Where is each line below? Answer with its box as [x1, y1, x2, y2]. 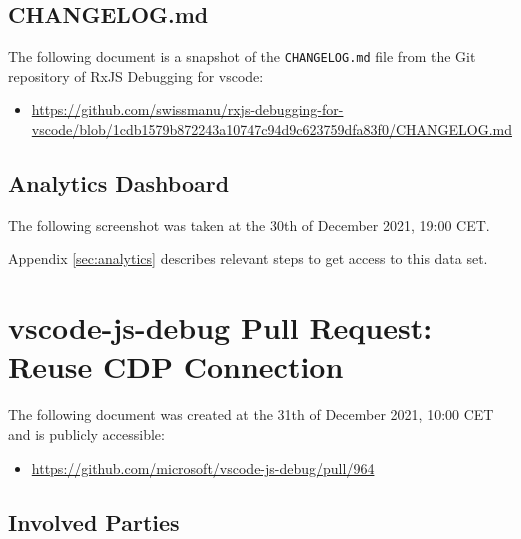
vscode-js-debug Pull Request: [8, 307, 433, 348]
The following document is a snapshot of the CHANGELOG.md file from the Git [8, 46, 476, 67]
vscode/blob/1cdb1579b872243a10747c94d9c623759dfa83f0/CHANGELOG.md [31, 119, 513, 140]
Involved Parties [8, 506, 180, 537]
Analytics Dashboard [8, 168, 230, 199]
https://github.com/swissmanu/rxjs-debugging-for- [31, 99, 344, 120]
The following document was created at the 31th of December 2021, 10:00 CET [8, 404, 494, 425]
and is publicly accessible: [8, 423, 165, 444]
